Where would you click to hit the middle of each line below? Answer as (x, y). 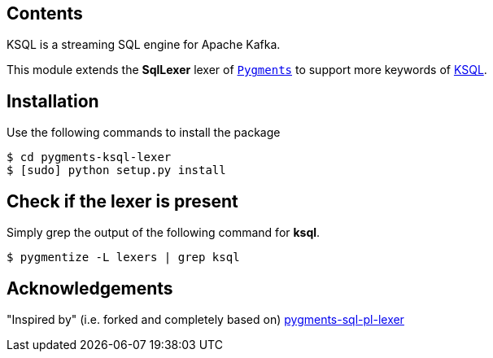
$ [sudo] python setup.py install (116, 170)
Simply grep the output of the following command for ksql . (164, 233)
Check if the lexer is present (122, 201)
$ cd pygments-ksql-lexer (89, 157)
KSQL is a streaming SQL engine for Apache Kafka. (144, 45)
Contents (45, 13)
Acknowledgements (90, 288)
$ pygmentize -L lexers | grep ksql (123, 258)
